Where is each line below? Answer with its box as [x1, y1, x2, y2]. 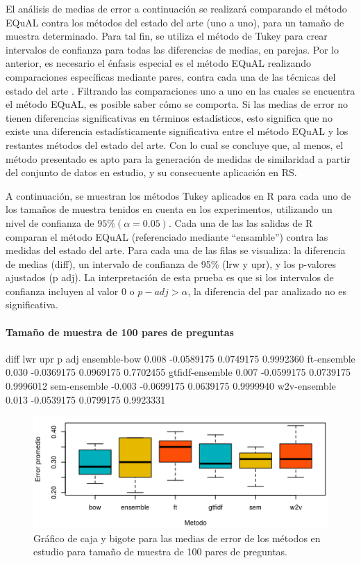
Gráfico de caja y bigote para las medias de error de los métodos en [33, 530, 321, 545]
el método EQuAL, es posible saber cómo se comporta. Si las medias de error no [6, 97, 348, 111]
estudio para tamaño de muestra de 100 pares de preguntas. [33, 544, 288, 559]
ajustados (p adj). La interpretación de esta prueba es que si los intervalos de [6, 270, 334, 285]
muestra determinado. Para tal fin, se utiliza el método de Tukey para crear [6, 29, 328, 43]
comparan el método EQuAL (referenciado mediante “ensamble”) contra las [6, 229, 328, 244]
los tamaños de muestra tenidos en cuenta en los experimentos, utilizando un [6, 202, 333, 216]
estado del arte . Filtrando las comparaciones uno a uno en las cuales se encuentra [6, 83, 355, 97]
